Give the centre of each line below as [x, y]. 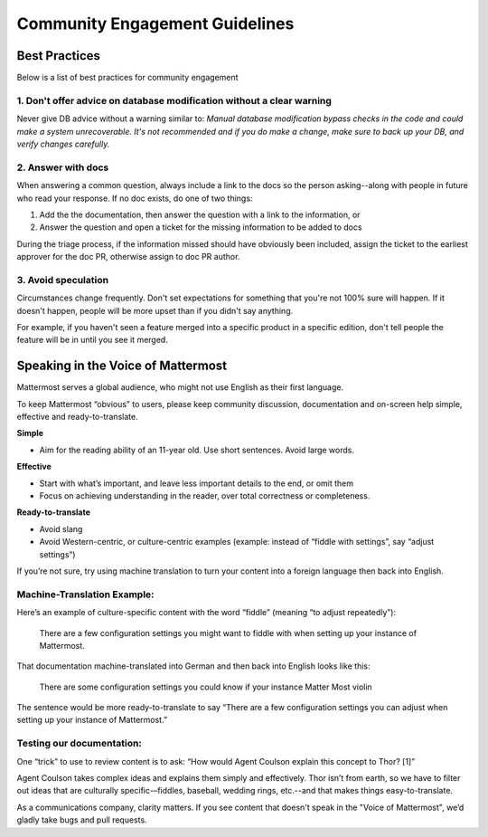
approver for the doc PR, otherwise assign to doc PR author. [128, 257]
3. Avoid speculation [62, 280]
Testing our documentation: [79, 744]
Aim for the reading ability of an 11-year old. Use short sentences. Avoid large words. [197, 450]
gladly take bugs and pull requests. [82, 820]
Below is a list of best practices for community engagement [127, 78]
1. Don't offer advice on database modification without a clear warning [174, 100]
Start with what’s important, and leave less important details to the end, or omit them [197, 483]
